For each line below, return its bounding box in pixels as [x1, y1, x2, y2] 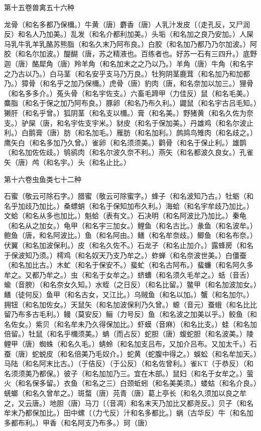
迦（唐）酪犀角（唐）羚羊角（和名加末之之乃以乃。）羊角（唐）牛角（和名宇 [4, 58, 253, 68]
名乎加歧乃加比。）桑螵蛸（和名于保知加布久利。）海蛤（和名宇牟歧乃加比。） [4, 200, 253, 211]
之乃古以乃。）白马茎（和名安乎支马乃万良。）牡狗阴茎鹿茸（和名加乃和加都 [4, 68, 250, 78]
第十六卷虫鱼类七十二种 [4, 174, 81, 184]
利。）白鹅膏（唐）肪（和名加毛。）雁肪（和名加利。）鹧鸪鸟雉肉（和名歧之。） [4, 127, 257, 138]
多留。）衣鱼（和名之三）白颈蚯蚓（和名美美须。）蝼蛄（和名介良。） [39, 378, 257, 388]
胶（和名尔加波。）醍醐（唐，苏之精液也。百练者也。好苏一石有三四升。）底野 [4, 48, 257, 59]
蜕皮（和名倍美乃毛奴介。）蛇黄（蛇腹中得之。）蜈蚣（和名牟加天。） [39, 348, 257, 359]
